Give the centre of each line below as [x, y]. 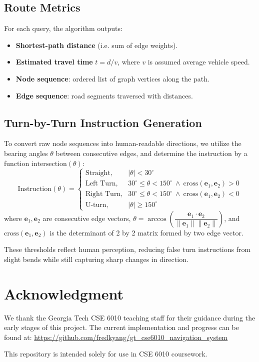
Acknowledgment [64, 293]
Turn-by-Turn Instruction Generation [103, 122]
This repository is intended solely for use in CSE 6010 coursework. [106, 354]
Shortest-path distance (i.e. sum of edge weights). [97, 45]
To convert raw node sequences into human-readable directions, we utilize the [123, 143]
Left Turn [100, 184]
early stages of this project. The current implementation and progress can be [121, 327]
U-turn [96, 205]
